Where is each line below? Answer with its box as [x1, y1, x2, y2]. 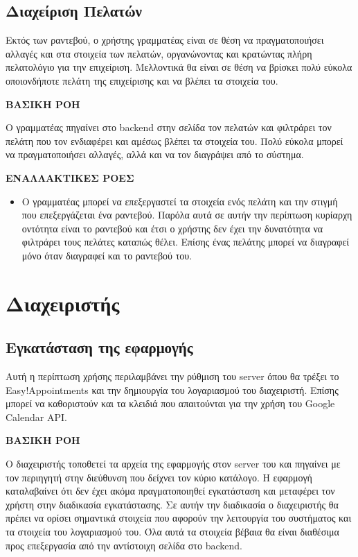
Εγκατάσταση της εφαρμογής [6, 336, 193, 358]
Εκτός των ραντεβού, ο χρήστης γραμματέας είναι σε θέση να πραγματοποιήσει [6, 33, 324, 47]
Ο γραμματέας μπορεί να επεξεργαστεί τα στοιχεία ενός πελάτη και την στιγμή [21, 194, 338, 208]
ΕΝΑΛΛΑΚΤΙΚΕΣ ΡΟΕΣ [6, 170, 134, 185]
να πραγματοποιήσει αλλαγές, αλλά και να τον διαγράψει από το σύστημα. [6, 147, 304, 162]
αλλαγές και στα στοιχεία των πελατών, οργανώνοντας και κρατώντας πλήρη [6, 46, 312, 60]
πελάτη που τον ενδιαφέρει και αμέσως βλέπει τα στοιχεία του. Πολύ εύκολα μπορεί [6, 133, 343, 148]
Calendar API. [6, 409, 67, 424]
